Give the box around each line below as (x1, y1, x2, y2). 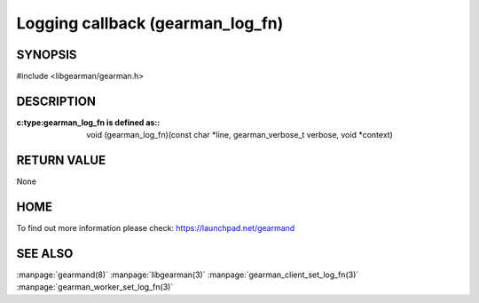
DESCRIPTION (16, 93, 97, 108)
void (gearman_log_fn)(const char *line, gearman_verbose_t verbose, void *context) (86, 130, 394, 140)
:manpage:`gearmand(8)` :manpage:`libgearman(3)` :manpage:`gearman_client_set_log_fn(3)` (16, 269, 359, 280)
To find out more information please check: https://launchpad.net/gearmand (16, 223, 295, 234)
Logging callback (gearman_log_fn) (16, 13, 284, 33)
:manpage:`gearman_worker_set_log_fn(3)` (16, 282, 174, 292)
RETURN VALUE (16, 153, 106, 168)
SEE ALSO (16, 245, 74, 261)
